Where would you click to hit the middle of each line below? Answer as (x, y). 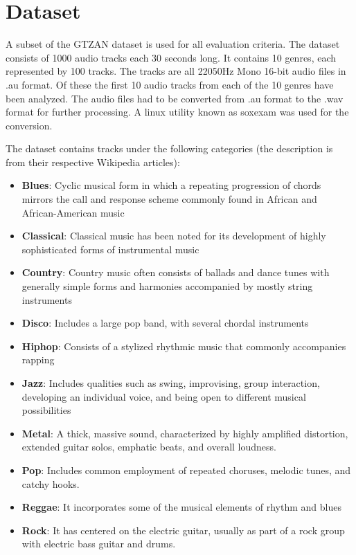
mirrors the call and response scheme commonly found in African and (169, 199)
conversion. (29, 125)
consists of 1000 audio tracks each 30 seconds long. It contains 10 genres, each (171, 57)
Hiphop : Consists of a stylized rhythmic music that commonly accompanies (184, 346)
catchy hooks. (51, 483)
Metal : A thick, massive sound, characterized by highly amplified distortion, (185, 433)
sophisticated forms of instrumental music (110, 249)
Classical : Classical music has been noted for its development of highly (174, 236)
